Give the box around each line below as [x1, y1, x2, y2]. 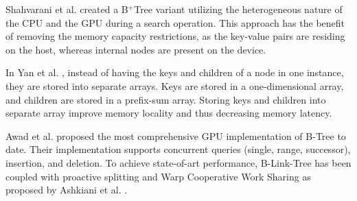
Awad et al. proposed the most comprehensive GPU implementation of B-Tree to [5, 128, 346, 143]
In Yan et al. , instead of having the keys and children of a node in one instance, [5, 65, 344, 80]
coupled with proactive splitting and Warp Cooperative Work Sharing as [5, 169, 311, 183]
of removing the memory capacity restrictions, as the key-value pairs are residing [5, 29, 345, 43]
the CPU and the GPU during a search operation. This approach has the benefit [5, 15, 345, 29]
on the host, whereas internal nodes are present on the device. [5, 42, 266, 56]
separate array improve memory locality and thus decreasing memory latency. [5, 106, 332, 120]
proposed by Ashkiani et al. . [5, 182, 128, 197]
